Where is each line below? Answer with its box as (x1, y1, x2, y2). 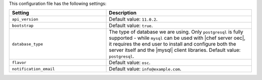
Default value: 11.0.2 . (109, 16, 158, 23)
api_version (12, 16, 38, 22)
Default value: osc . (109, 59, 150, 66)
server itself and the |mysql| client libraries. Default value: (109, 47, 241, 53)
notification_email (12, 66, 55, 71)
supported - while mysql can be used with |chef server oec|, (109, 34, 246, 41)
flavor (12, 60, 27, 65)
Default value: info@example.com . (109, 65, 181, 72)
